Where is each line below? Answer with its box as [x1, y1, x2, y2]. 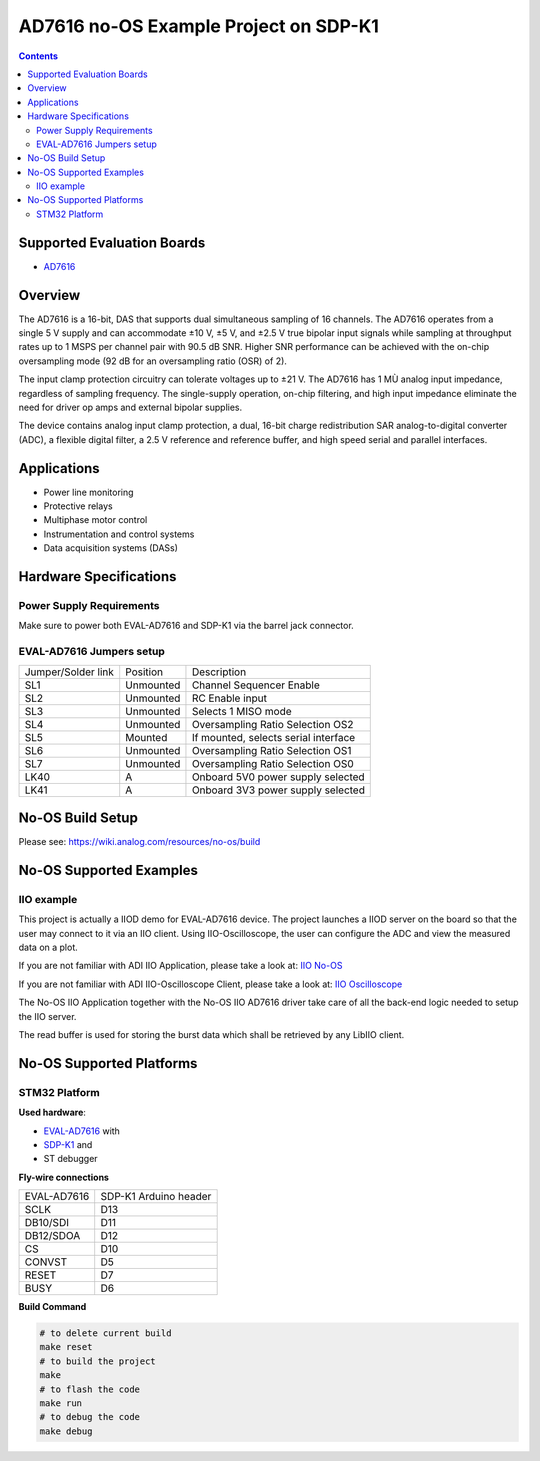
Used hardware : [18, 1106, 87, 1119]
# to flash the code [39, 1383, 140, 1395]
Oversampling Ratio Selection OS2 [191, 717, 354, 731]
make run [39, 1398, 83, 1409]
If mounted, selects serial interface [191, 730, 356, 744]
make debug [39, 1425, 93, 1437]
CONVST [24, 1255, 68, 1269]
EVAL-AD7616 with [43, 1125, 120, 1137]
